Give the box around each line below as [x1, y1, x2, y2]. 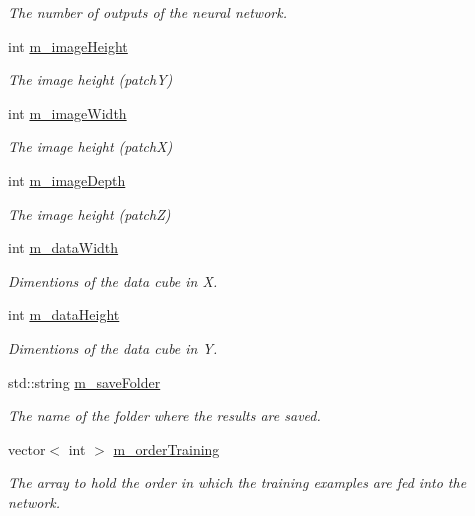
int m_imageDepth [8, 169, 126, 190]
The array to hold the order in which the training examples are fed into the [8, 472, 467, 493]
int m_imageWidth [8, 102, 127, 123]
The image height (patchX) [8, 136, 173, 157]
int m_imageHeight [8, 35, 128, 56]
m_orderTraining [113, 438, 220, 459]
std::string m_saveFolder [8, 371, 161, 392]
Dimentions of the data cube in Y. [8, 337, 218, 358]
